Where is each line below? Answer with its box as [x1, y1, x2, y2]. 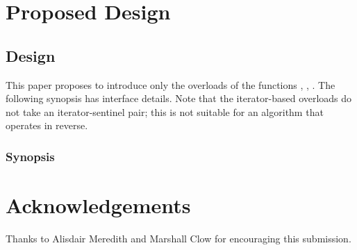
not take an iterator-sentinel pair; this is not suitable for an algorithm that [6, 104, 324, 119]
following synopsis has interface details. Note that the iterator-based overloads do [6, 91, 352, 106]
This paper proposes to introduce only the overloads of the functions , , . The [6, 77, 335, 92]
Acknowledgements [6, 190, 191, 219]
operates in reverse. [6, 118, 88, 133]
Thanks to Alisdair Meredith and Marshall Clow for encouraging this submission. [6, 231, 351, 245]
